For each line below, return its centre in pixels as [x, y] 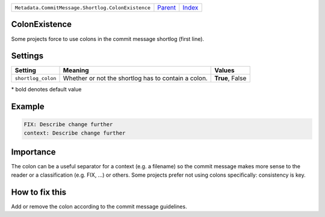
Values [224, 70]
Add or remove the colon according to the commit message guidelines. [99, 206]
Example [28, 107]
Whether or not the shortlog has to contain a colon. [135, 78]
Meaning [76, 70]
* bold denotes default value [46, 90]
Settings [27, 56]
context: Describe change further [75, 133]
